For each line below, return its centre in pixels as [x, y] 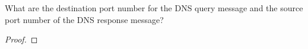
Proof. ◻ [21, 39]
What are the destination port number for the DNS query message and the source [154, 8]
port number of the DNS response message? [84, 19]
